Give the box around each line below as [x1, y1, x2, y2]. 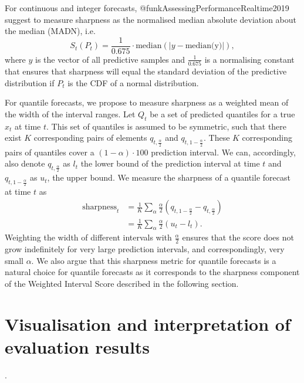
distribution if [5, 76, 55, 89]
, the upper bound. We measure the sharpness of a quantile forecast [47, 171, 291, 184]
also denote [5, 157, 45, 170]
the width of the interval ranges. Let [5, 107, 136, 120]
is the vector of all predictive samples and [35, 53, 185, 65]
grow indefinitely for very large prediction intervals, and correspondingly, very [5, 243, 285, 255]
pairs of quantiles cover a [5, 145, 94, 158]
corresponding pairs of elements [33, 131, 147, 144]
